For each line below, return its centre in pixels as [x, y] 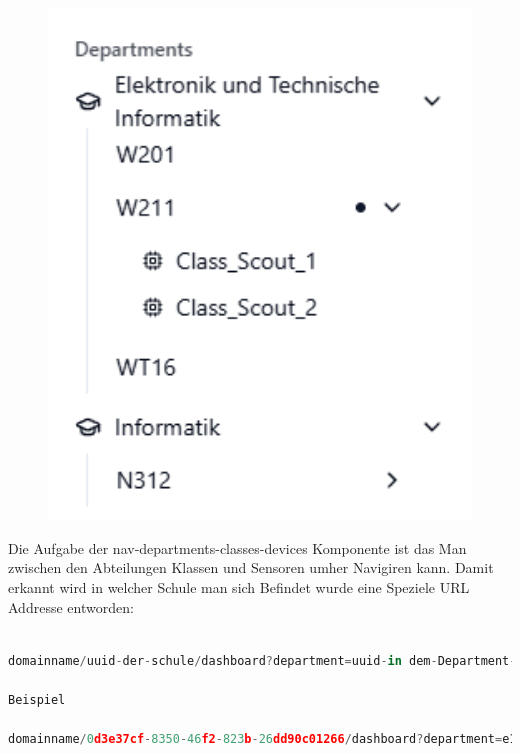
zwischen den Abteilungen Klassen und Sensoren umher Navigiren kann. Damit [251, 567]
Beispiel [37, 699]
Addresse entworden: [71, 606]
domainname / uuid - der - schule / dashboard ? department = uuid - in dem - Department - [262, 660]
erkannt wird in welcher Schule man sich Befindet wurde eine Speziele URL [239, 586]
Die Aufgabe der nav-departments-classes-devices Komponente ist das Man [237, 547]
